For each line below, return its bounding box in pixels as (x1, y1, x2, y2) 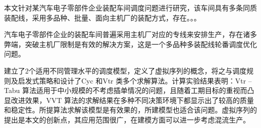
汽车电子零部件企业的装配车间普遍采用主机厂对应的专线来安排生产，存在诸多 (4, 29, 257, 39)
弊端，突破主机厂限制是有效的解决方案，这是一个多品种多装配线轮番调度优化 (4, 38, 257, 49)
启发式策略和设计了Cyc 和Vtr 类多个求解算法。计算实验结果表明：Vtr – (18, 75, 252, 85)
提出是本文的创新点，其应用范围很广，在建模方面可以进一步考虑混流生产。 (4, 114, 250, 124)
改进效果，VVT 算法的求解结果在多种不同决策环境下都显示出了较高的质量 (11, 94, 254, 105)
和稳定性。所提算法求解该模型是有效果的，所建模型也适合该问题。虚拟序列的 (4, 104, 257, 115)
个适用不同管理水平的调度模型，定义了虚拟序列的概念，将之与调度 (29, 65, 246, 75)
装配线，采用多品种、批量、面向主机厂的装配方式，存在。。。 (4, 12, 201, 22)
